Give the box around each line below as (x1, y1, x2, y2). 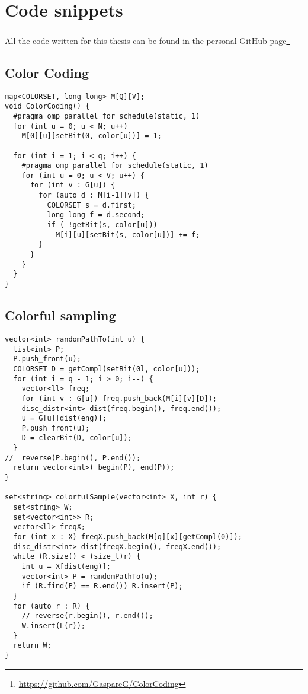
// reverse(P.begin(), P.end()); (5, 453, 141, 462)
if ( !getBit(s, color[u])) (47, 221, 158, 230)
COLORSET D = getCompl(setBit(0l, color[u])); (13, 364, 200, 373)
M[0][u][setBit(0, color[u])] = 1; (21, 132, 162, 141)
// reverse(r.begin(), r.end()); (21, 612, 153, 620)
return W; (13, 641, 52, 650)
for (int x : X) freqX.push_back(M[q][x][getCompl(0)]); (13, 533, 242, 542)
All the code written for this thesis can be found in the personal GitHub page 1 (5, 33, 290, 46)
